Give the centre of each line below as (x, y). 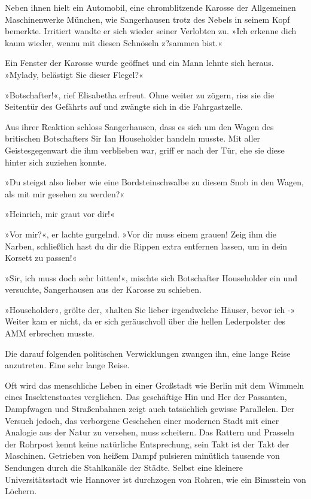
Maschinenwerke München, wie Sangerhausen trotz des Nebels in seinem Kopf (147, 19)
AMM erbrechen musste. (50, 333)
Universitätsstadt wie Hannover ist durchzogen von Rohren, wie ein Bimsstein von (155, 479)
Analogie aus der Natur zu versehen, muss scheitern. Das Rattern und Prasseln (150, 432)
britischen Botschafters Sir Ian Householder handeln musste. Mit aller (133, 138)
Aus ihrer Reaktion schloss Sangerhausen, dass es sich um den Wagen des (139, 126)
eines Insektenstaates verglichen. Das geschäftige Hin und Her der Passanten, (146, 397)
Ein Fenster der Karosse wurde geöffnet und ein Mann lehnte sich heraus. (139, 63)
